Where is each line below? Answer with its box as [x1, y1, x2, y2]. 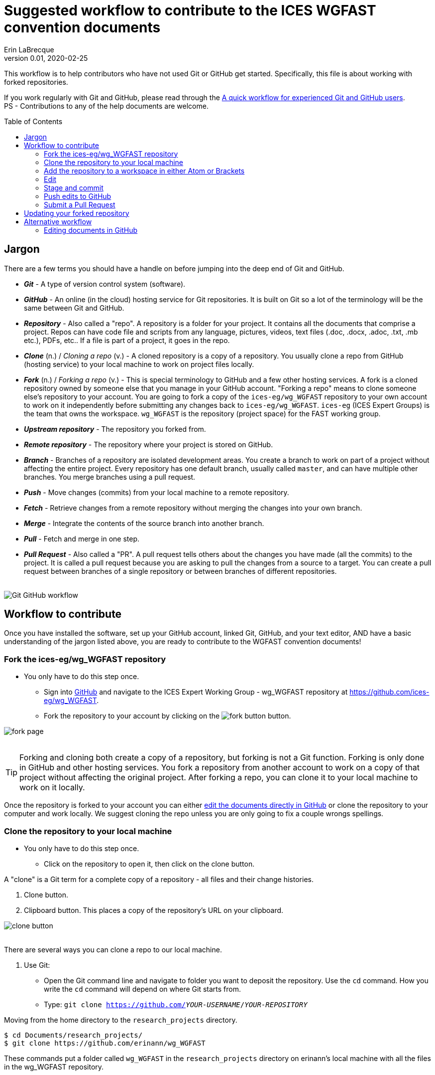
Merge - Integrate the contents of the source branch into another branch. [24, 519, 264, 528]
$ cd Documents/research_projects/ [4, 1031, 143, 1039]
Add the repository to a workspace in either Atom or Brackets [44, 166, 245, 175]
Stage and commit [44, 183, 104, 192]
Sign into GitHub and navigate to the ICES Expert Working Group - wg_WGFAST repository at [44, 688, 348, 697]
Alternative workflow [24, 217, 92, 226]
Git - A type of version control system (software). [24, 279, 186, 288]
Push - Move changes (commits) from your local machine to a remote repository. [24, 488, 289, 497]
